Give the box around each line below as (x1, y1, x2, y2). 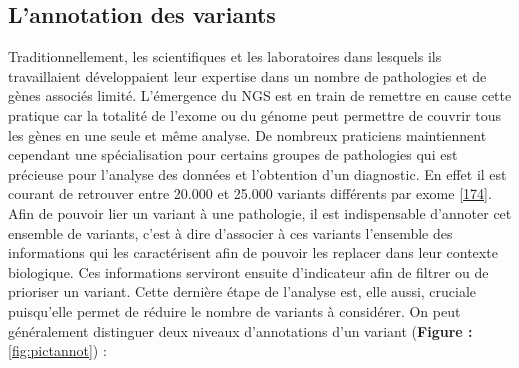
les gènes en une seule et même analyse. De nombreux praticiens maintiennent (8, 124, 487, 145)
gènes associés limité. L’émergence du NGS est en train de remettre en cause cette (8, 85, 512, 106)
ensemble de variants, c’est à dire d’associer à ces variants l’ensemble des (8, 222, 453, 243)
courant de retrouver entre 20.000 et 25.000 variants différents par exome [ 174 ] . (8, 183, 492, 204)
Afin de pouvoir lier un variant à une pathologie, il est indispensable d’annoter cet (8, 202, 512, 223)
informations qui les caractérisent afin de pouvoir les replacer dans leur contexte (8, 242, 498, 263)
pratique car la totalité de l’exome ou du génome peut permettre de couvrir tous (8, 104, 502, 125)
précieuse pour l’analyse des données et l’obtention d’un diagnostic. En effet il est (8, 163, 507, 184)
